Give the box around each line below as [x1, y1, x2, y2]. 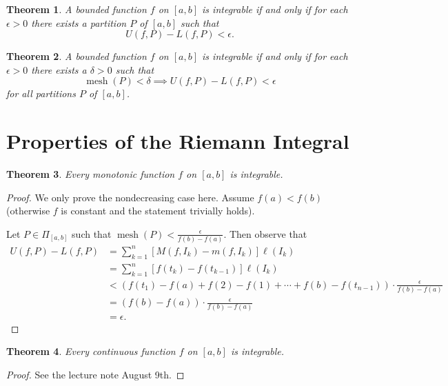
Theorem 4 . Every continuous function [6, 344, 176, 358]
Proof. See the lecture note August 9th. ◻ [6, 367, 185, 381]
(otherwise [6, 203, 50, 218]
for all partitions [6, 86, 76, 101]
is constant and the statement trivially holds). [61, 203, 255, 218]
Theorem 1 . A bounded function [6, 2, 147, 16]
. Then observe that [223, 226, 307, 241]
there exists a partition [31, 15, 127, 30]
